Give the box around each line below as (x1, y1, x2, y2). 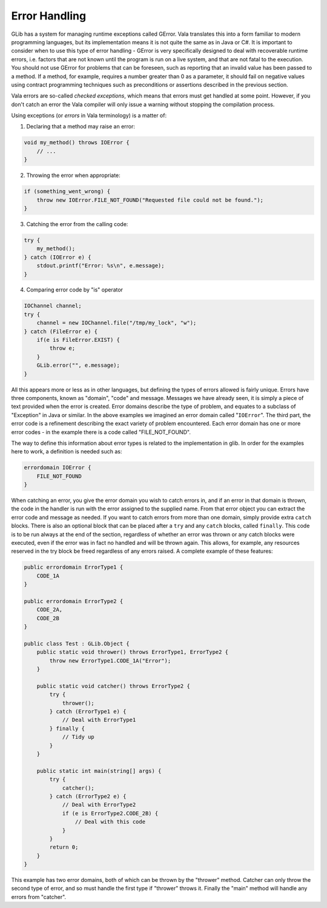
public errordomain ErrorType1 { (24, 564, 124, 571)
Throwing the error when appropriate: (26, 172, 121, 179)
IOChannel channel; (24, 302, 82, 309)
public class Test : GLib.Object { (24, 640, 130, 647)
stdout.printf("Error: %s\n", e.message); (36, 262, 165, 269)
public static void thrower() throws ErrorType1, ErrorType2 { (36, 649, 229, 656)
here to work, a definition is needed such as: (11, 448, 122, 455)
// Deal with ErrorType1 (62, 716, 136, 724)
